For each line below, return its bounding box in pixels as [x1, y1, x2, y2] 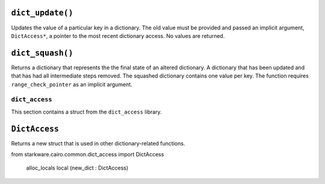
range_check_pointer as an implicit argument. [11, 81, 132, 88]
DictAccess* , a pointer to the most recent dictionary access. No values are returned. [11, 32, 225, 39]
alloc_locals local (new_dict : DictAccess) [26, 164, 129, 171]
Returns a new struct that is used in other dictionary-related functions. [11, 140, 185, 147]
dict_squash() [11, 48, 73, 58]
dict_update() [11, 8, 73, 18]
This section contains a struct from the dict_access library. [11, 108, 162, 115]
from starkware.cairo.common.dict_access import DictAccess [11, 151, 164, 158]
